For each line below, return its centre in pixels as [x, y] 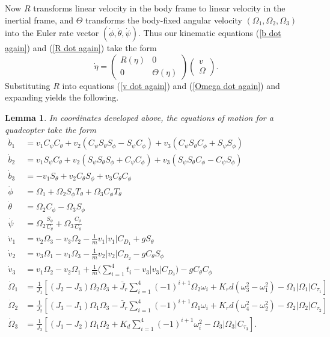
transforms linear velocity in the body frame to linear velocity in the [159, 8]
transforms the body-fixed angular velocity [164, 20]
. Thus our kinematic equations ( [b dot [209, 33]
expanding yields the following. [62, 97]
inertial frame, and [39, 20]
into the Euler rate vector [52, 33]
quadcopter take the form [51, 129]
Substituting [28, 85]
